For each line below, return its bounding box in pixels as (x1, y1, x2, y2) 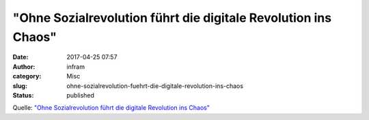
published (66, 91, 95, 99)
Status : (12, 91, 34, 99)
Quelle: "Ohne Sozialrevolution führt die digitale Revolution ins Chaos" (12, 104, 210, 112)
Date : (12, 53, 29, 61)
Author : (12, 62, 36, 71)
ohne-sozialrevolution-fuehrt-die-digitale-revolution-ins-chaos (66, 82, 244, 90)
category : (12, 72, 42, 80)
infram (66, 62, 85, 71)
